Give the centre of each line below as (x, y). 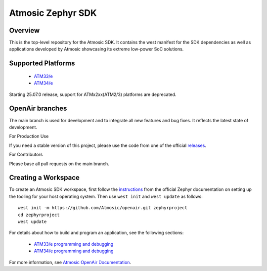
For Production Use (29, 136)
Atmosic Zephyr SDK (53, 13)
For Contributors (26, 155)
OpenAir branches (38, 109)
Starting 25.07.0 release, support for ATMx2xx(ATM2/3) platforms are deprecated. (93, 94)
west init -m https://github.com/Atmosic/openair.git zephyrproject (103, 208)
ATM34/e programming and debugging (74, 251)
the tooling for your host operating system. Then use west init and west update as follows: (106, 196)
